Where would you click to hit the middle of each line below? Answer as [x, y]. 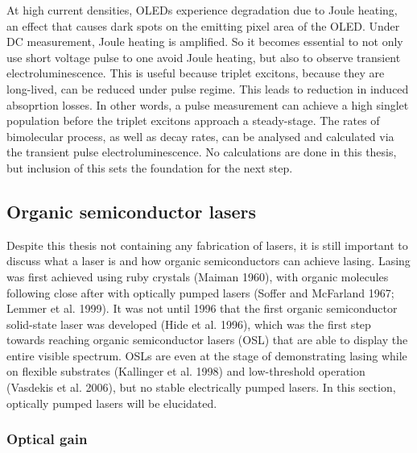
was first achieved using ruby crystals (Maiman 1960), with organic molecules [198, 276]
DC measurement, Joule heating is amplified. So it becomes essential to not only [205, 42]
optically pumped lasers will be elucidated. [112, 403]
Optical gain [47, 439]
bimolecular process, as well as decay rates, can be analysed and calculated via [200, 136]
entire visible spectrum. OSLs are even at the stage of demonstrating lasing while [207, 355]
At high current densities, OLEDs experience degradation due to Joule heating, [202, 10]
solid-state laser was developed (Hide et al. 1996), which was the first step [189, 324]
